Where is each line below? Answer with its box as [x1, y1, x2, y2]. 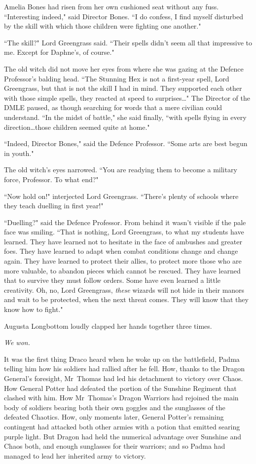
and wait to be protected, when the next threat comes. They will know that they [4, 294, 249, 305]
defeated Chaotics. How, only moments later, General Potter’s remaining [4, 412, 224, 422]
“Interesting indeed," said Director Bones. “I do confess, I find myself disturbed [4, 11, 244, 21]
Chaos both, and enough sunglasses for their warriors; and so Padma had [4, 441, 225, 451]
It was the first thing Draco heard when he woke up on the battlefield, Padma [4, 353, 240, 364]
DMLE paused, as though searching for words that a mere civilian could [4, 102, 222, 113]
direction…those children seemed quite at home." [4, 121, 150, 132]
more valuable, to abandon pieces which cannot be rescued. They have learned [4, 265, 241, 275]
